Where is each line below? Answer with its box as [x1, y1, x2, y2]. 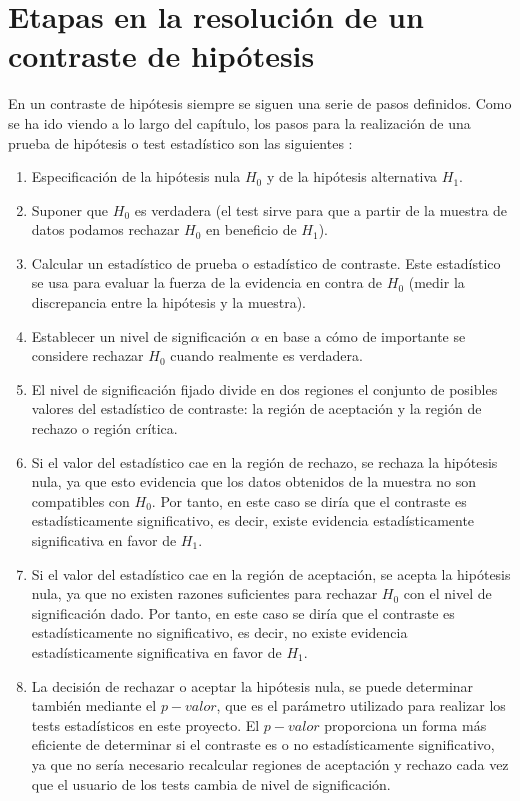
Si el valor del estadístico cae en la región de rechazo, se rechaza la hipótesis [31, 451, 498, 472]
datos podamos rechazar [31, 219, 180, 240]
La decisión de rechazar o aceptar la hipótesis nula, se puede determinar [31, 675, 474, 696]
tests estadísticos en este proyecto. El [31, 714, 260, 735]
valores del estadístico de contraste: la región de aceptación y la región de [31, 398, 482, 419]
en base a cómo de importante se [264, 325, 466, 346]
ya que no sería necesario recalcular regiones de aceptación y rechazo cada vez [31, 753, 509, 774]
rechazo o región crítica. [31, 418, 178, 439]
